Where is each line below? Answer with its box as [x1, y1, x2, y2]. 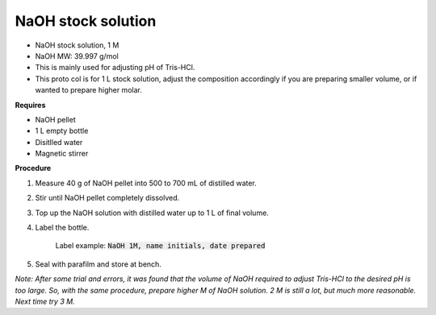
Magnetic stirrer [35, 149, 89, 159]
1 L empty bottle [35, 126, 89, 136]
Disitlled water [35, 137, 83, 147]
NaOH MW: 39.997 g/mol [35, 51, 119, 60]
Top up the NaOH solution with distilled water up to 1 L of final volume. [35, 208, 270, 218]
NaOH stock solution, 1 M [35, 40, 119, 50]
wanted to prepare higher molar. [35, 85, 143, 95]
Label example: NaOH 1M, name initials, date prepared [55, 241, 266, 251]
